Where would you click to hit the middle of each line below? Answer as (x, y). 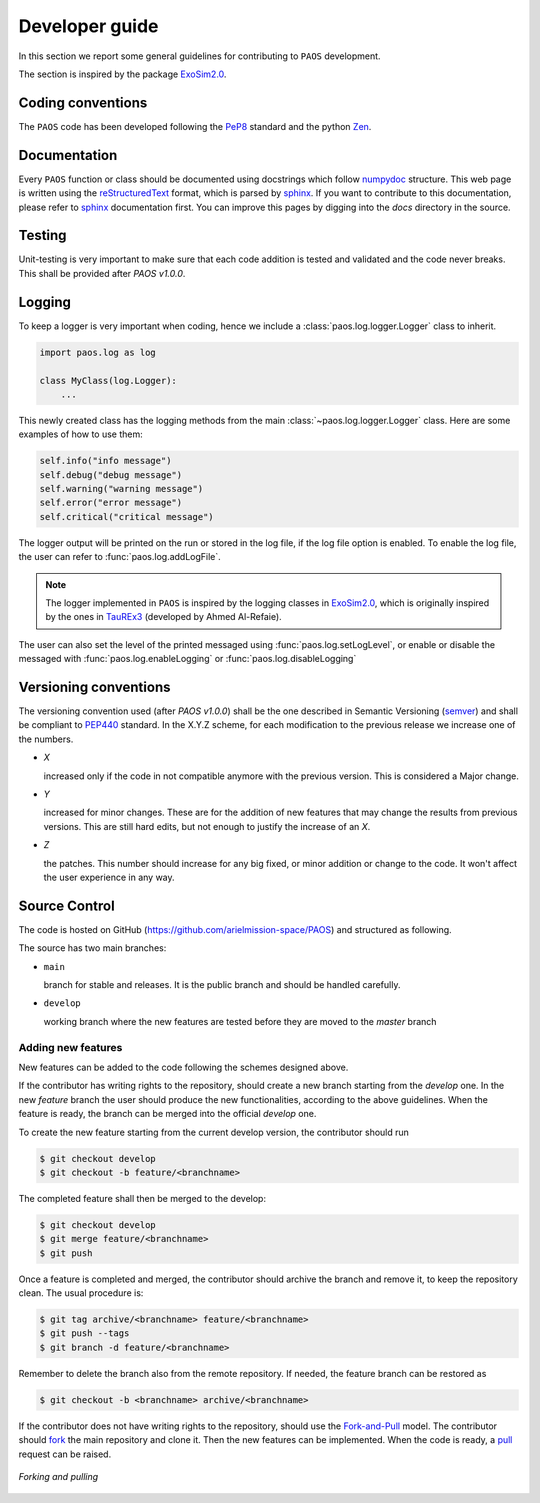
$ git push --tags (84, 1333)
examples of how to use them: (81, 434)
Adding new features (70, 1047)
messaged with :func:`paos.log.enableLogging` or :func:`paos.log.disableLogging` (187, 659)
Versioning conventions (94, 686)
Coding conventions (83, 102)
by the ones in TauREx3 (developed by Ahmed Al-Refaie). (163, 617)
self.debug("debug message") (111, 474)
